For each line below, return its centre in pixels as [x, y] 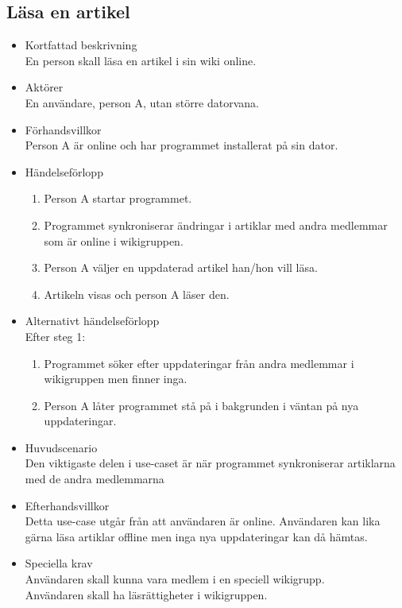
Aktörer [44, 87]
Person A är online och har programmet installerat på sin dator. [182, 145]
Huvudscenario [61, 447]
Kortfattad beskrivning [81, 45]
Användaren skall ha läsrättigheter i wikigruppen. [146, 594]
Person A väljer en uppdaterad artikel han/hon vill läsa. [181, 267]
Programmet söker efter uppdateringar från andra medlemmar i [199, 363]
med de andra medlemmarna [95, 479]
